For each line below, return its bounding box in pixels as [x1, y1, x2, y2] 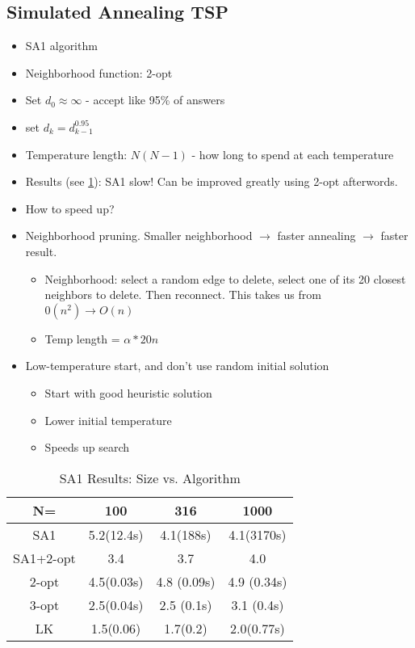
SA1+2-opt [13, 548, 76, 567]
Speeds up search [44, 439, 130, 456]
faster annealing [277, 227, 356, 244]
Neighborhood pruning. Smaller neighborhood [25, 227, 253, 244]
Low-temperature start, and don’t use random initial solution [25, 357, 329, 374]
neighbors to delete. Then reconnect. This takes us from [44, 286, 321, 303]
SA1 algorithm [25, 37, 98, 54]
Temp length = [44, 330, 120, 347]
